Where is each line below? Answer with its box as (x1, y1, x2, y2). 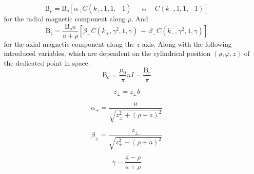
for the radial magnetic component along (4, 14, 126, 23)
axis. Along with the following (142, 38, 232, 49)
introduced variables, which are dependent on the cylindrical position (4, 48, 211, 58)
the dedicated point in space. (4, 57, 90, 68)
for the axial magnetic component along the (4, 38, 135, 49)
